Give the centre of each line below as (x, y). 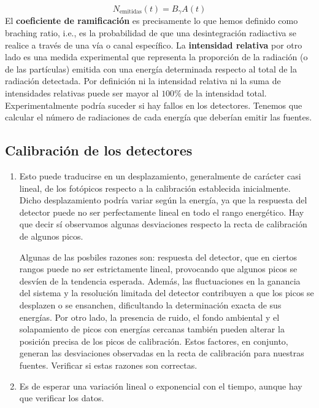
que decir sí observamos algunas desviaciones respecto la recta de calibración (163, 224)
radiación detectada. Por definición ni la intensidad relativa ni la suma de (143, 81)
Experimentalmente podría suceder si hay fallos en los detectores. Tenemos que (154, 105)
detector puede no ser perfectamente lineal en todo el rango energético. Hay (162, 212)
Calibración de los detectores (99, 150)
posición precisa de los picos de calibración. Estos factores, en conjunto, (154, 341)
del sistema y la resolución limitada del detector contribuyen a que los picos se (167, 293)
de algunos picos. (51, 236)
